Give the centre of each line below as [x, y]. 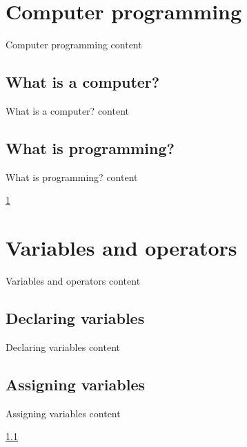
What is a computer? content [67, 110]
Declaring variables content [63, 346]
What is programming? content [72, 177]
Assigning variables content [63, 413]
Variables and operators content [73, 281]
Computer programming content [74, 45]
